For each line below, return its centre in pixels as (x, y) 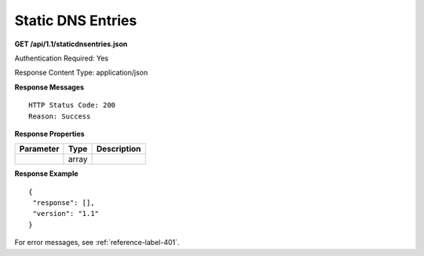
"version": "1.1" (66, 214)
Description (119, 149)
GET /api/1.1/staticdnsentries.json (71, 44)
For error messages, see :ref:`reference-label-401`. (97, 243)
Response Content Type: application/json (81, 73)
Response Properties (50, 133)
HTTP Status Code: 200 (72, 105)
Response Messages (49, 87)
